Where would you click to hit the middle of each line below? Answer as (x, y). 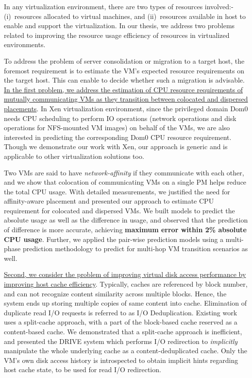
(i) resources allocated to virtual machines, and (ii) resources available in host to (125, 16)
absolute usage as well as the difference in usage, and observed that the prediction (126, 220)
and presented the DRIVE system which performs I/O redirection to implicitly (121, 341)
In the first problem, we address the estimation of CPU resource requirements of (124, 89)
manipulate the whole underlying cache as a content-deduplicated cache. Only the (126, 351)
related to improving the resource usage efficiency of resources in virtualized (117, 35)
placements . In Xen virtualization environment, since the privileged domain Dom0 (126, 108)
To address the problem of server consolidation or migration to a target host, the (124, 60)
